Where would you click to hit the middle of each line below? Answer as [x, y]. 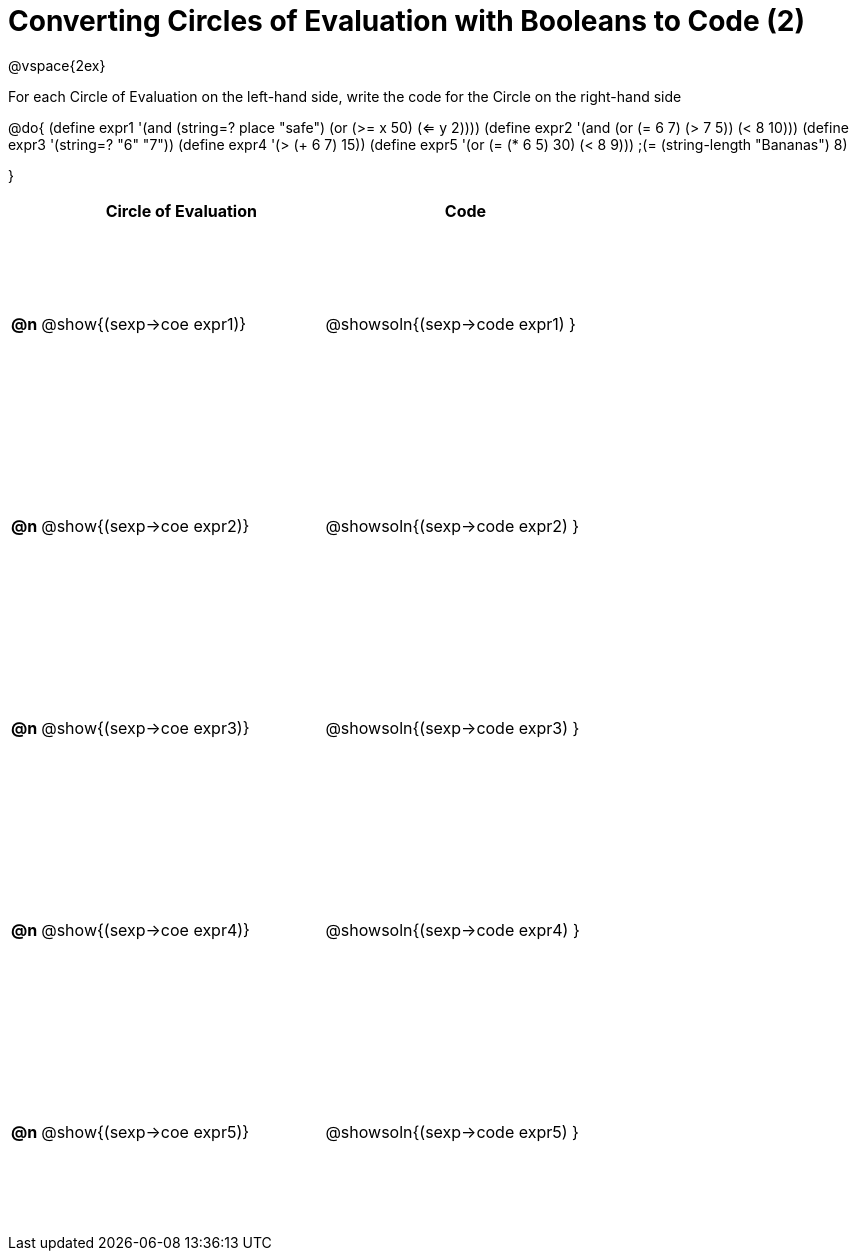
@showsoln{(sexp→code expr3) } [452, 727]
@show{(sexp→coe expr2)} [145, 525]
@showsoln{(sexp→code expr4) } [452, 929]
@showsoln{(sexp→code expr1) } [450, 323]
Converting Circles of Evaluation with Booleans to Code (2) [407, 21]
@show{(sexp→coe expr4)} [145, 929]
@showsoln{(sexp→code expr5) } [452, 1131]
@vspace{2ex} [57, 65]
